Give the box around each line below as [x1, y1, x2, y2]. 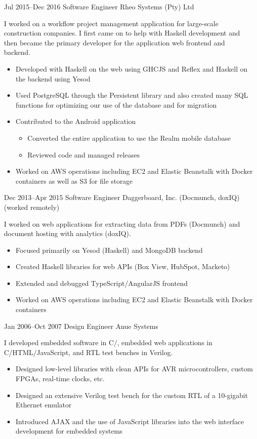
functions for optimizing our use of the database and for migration [15, 99, 217, 110]
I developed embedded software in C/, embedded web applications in [4, 337, 213, 348]
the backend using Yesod [15, 73, 90, 83]
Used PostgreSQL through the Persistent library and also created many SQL [15, 90, 248, 100]
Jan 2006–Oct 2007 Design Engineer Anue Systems [4, 320, 158, 331]
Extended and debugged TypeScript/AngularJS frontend [15, 278, 188, 288]
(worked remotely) [4, 201, 60, 212]
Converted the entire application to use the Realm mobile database [27, 132, 231, 143]
